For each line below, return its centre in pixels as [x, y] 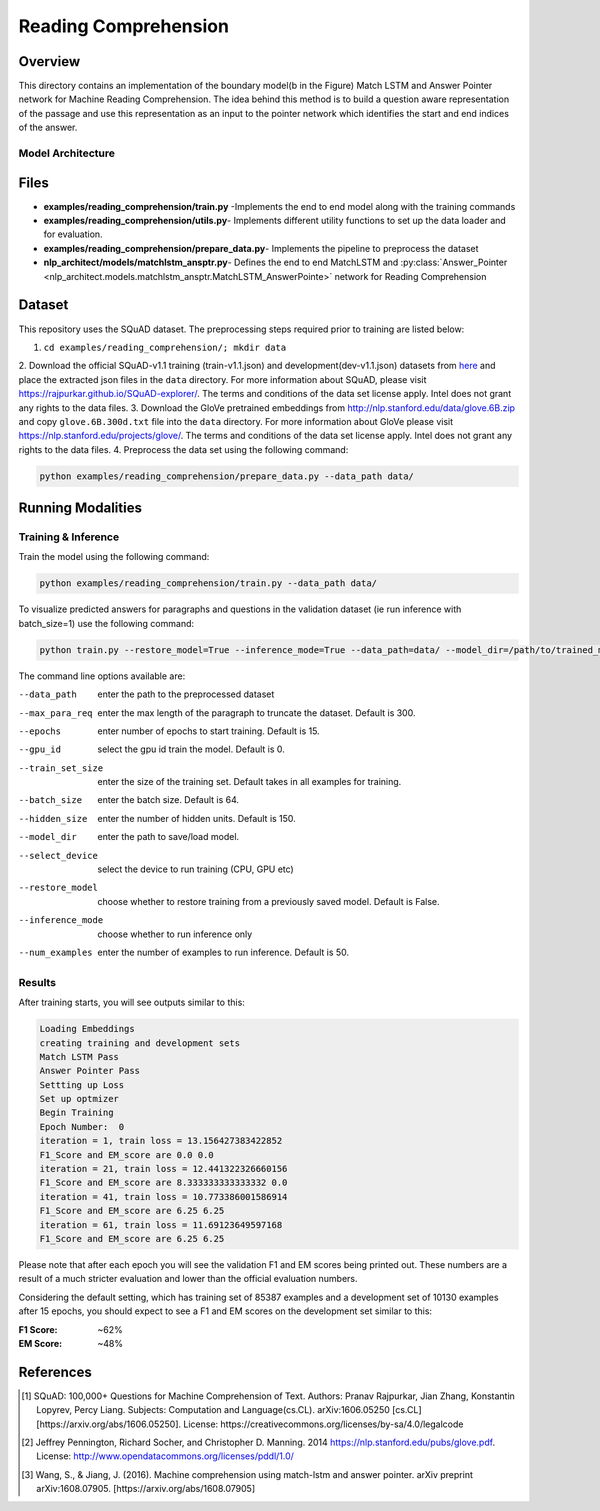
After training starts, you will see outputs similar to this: [131, 1002]
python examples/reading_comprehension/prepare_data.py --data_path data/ [227, 476]
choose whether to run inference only [175, 934]
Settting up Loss [82, 1084]
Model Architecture [66, 153]
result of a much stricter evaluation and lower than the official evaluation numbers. [188, 1279]
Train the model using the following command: [114, 557]
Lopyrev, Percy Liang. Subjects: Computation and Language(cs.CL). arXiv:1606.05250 [213, 1410]
